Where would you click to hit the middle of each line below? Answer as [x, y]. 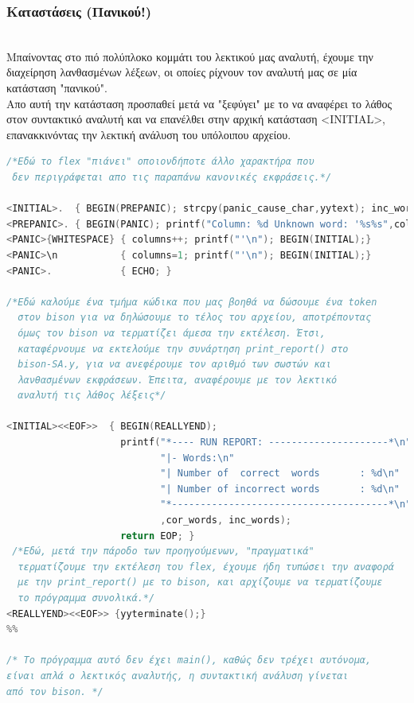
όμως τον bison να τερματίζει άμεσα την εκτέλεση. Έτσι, [172, 333]
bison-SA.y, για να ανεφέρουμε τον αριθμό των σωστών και [175, 365]
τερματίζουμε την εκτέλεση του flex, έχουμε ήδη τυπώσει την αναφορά [206, 567]
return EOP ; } [158, 536]
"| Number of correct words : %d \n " [280, 474]
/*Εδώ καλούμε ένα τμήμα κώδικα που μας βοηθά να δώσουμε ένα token [192, 302]
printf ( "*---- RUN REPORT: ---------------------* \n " [266, 443]
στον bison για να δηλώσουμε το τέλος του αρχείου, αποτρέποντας [195, 318]
